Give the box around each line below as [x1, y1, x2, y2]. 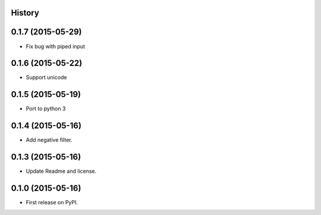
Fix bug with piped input [26, 42, 86, 50]
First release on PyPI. [26, 199, 78, 206]
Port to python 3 [26, 105, 66, 113]
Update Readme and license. [26, 167, 97, 175]
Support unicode [26, 74, 67, 81]
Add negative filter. [26, 136, 73, 144]
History [11, 8, 40, 18]
